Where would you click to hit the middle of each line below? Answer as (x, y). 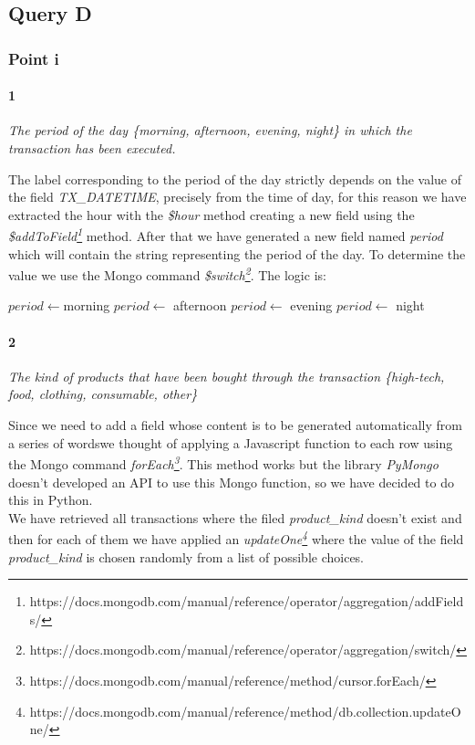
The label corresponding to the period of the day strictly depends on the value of (235, 178)
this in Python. (51, 500)
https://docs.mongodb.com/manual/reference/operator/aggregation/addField (247, 601)
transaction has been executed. (92, 148)
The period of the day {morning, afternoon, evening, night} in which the (210, 130)
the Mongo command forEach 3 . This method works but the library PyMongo (223, 462)
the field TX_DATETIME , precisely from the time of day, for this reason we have (237, 197)
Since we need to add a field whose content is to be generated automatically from (235, 425)
